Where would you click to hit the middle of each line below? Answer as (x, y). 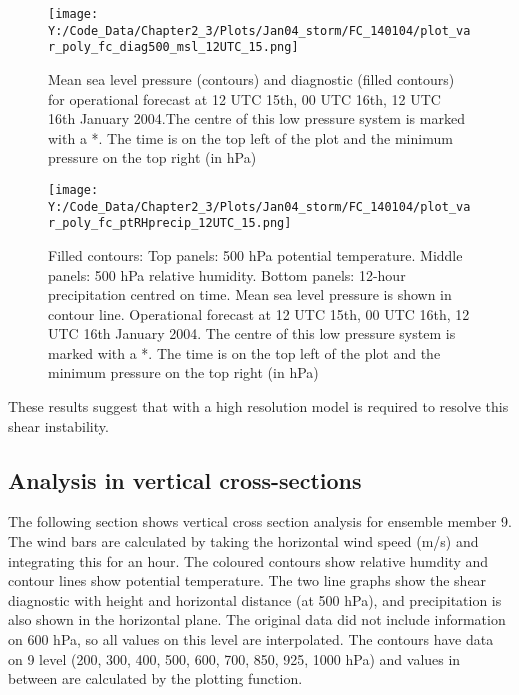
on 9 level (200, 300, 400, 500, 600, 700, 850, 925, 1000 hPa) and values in (234, 658)
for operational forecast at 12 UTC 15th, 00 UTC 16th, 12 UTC (244, 98)
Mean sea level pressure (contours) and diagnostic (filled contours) (251, 78)
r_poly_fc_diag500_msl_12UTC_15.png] (173, 47)
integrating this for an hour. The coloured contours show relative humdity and (248, 560)
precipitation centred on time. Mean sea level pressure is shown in (250, 294)
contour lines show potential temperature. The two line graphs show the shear (247, 580)
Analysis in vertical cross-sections (185, 479)
